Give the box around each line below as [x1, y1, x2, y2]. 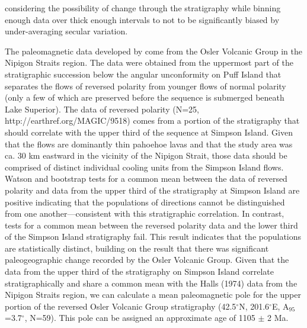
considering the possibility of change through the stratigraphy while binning [5, 2, 281, 14]
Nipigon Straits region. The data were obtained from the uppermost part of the [5, 56, 293, 69]
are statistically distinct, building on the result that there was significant [5, 242, 269, 254]
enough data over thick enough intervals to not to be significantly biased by [5, 13, 280, 25]
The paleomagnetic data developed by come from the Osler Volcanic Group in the [5, 44, 302, 57]
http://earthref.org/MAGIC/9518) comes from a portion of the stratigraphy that [5, 114, 300, 127]
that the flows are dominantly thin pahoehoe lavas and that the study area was [5, 137, 293, 150]
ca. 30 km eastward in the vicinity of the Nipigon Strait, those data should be [5, 149, 287, 162]
